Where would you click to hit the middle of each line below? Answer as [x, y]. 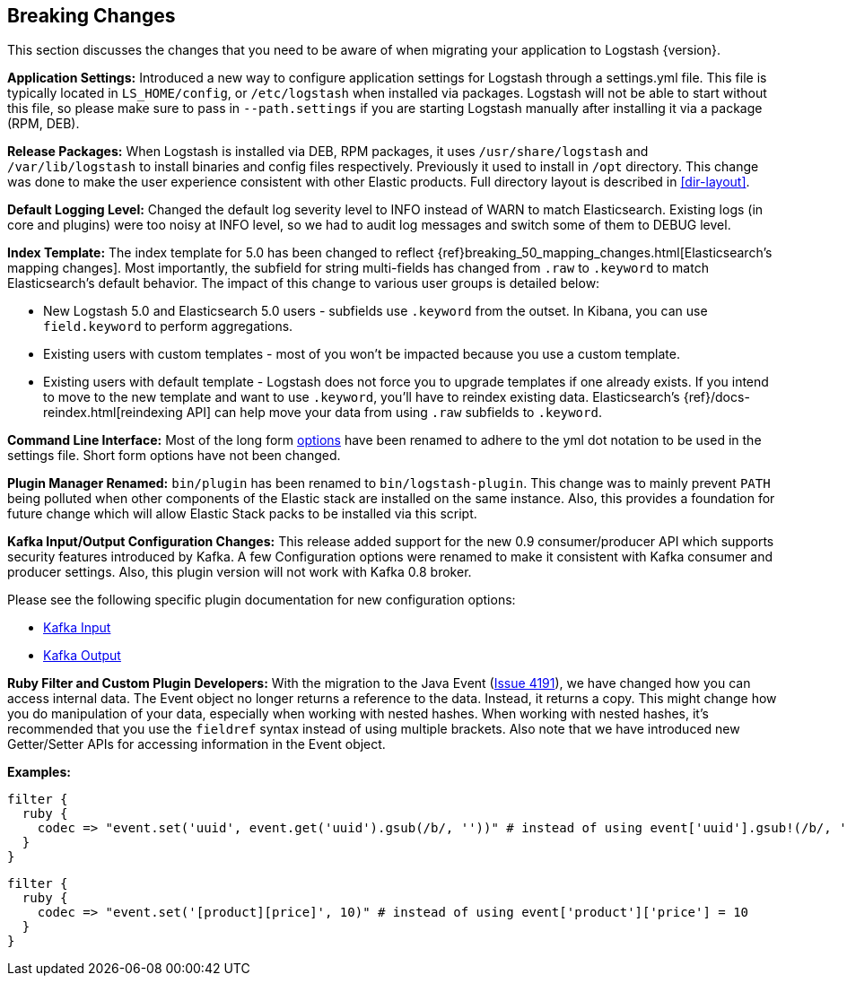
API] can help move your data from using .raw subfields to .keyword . [394, 413]
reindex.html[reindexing [113, 413]
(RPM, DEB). [44, 124]
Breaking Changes [92, 16]
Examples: [39, 772]
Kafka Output [82, 656]
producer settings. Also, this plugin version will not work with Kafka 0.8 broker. [240, 572]
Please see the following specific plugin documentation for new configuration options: [262, 600]
